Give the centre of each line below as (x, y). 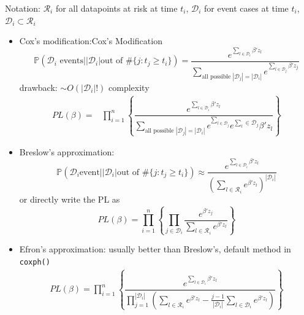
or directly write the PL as (70, 199)
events (72, 61)
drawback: (38, 87)
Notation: (23, 8)
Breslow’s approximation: (67, 152)
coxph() (35, 262)
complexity (129, 87)
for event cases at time (246, 8)
